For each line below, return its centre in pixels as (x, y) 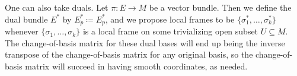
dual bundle (26, 19)
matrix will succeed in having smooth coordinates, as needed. (136, 66)
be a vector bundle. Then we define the (220, 7)
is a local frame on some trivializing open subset (170, 31)
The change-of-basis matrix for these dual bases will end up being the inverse (145, 42)
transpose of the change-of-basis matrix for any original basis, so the (129, 54)
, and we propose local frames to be (170, 19)
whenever (22, 31)
